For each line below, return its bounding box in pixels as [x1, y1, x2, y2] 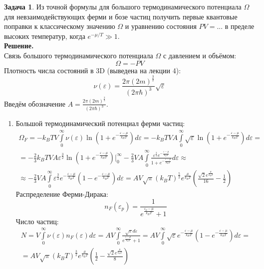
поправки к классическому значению [4, 21, 115, 31]
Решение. [4, 40, 34, 51]
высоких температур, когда [4, 30, 85, 41]
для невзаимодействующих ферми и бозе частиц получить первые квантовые [4, 11, 238, 21]
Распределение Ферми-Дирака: [15, 188, 108, 199]
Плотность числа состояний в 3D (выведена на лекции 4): [4, 65, 181, 75]
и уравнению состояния [125, 21, 197, 31]
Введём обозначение [4, 98, 66, 109]
